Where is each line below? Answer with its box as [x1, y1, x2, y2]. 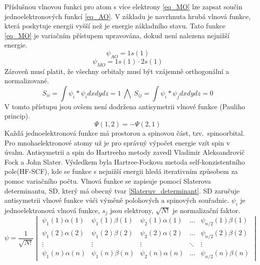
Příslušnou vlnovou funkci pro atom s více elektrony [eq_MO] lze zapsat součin [4, 1, 243, 11]
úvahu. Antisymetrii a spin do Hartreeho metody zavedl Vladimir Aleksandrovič [4, 147, 245, 157]
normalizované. [4, 75, 49, 86]
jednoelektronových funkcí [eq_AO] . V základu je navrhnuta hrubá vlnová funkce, [4, 11, 251, 21]
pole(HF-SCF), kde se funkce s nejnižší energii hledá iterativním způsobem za [4, 166, 238, 176]
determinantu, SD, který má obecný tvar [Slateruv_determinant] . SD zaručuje [4, 185, 240, 195]
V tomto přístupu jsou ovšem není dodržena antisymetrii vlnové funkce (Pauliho [4, 101, 245, 111]
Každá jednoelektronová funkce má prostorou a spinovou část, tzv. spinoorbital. [4, 127, 245, 138]
